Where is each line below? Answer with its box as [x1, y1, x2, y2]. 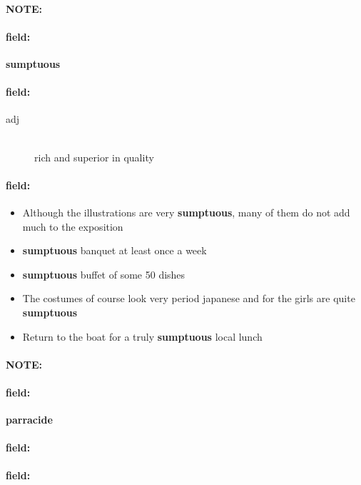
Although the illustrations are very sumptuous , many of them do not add [22, 204, 350, 219]
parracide [6, 412, 53, 427]
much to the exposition [22, 219, 123, 234]
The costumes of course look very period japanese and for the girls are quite [22, 291, 355, 306]
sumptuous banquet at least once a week [22, 243, 207, 258]
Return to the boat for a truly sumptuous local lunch [22, 329, 263, 344]
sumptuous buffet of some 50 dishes [22, 266, 185, 281]
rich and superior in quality [34, 149, 154, 164]
